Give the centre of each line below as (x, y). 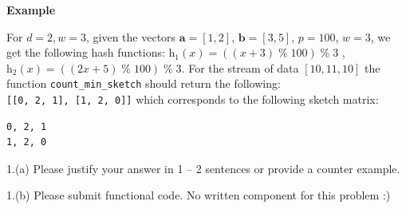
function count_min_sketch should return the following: (144, 83)
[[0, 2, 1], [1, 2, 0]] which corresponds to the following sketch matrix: (193, 99)
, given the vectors (131, 36)
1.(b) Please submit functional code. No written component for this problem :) (199, 195)
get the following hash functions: (86, 52)
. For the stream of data (240, 67)
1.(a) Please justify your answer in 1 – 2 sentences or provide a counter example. (203, 168)
